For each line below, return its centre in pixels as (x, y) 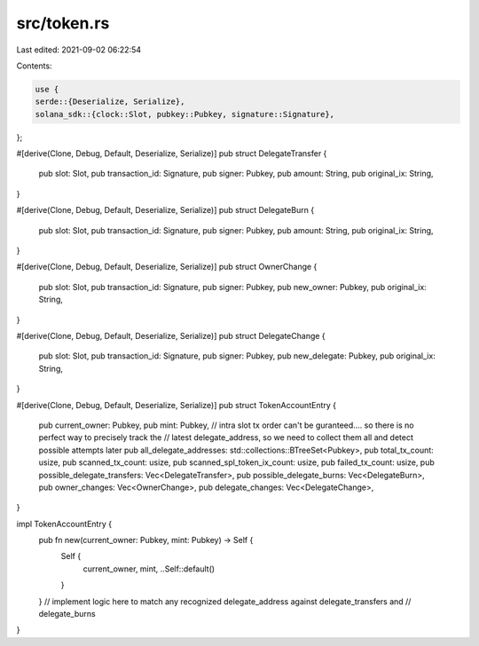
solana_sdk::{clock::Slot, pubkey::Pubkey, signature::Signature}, (185, 114)
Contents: (34, 66)
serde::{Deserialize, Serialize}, (110, 102)
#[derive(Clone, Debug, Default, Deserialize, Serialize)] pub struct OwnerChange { (167, 267)
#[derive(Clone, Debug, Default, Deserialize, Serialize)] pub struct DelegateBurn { (165, 210)
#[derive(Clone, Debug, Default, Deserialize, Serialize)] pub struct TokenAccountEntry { (177, 405)
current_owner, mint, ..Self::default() (149, 569)
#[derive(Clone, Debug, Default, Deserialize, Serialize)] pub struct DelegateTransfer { (172, 154)
